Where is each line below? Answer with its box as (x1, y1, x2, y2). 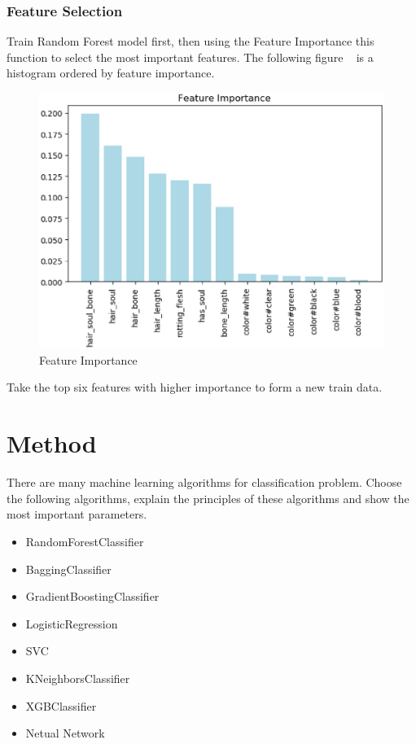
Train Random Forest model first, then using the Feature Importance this (7, 33, 374, 50)
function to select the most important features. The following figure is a (7, 48, 374, 65)
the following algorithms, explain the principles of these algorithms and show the (7, 489, 409, 506)
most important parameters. (7, 505, 147, 523)
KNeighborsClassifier (25, 669, 130, 686)
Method (7, 427, 97, 460)
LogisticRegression (25, 615, 118, 632)
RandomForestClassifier (25, 532, 144, 549)
